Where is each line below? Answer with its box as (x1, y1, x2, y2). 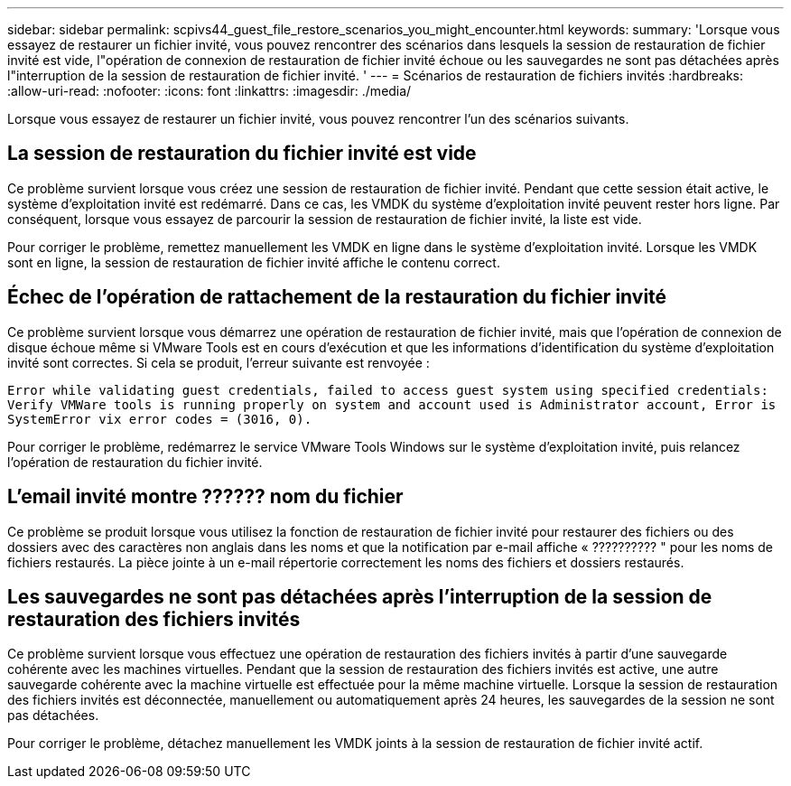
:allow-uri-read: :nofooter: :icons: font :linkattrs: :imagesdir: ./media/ (7, 83, 412, 98)
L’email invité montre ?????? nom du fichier (7, 485, 404, 509)
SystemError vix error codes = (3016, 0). (7, 411, 312, 426)
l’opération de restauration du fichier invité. (7, 454, 263, 470)
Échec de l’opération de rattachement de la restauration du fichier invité (7, 285, 667, 309)
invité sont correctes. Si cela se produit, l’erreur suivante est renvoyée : (7, 354, 430, 370)
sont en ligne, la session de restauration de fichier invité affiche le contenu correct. (7, 254, 500, 270)
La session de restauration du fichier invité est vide (7, 142, 477, 165)
